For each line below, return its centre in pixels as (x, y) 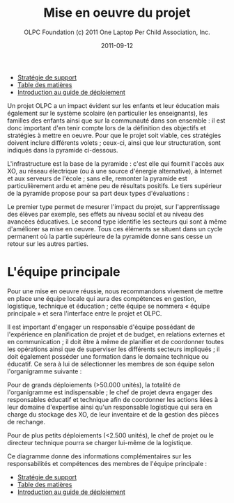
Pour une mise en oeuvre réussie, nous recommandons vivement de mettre (115, 291)
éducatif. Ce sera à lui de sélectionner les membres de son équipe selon (111, 364)
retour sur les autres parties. (48, 243)
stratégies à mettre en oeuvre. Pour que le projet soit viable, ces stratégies (114, 135)
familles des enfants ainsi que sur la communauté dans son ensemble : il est (116, 121)
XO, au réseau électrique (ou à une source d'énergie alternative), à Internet (115, 171)
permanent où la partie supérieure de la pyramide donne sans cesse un (110, 236)
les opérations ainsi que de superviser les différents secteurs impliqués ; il (114, 349)
